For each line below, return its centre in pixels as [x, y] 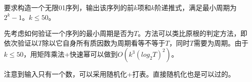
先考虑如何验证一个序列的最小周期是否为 [69, 33]
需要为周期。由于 [221, 42]
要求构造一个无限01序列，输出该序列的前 [69, 7]
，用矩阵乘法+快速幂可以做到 [70, 54]
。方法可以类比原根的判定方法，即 [193, 33]
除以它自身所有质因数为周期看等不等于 [104, 42]
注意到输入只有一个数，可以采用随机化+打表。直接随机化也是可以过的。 [119, 74]
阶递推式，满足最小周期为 [196, 7]
